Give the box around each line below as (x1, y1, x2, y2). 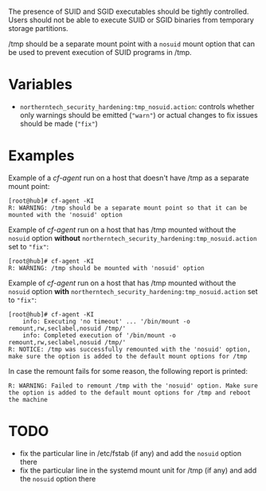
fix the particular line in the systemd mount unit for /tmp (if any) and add (19, 465, 257, 475)
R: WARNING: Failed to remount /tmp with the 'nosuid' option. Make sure (8, 382, 259, 390)
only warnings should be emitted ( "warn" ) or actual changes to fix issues (19, 110, 258, 120)
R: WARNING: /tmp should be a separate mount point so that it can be (8, 203, 248, 212)
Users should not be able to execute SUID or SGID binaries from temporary (8, 15, 255, 25)
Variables (8, 76, 73, 94)
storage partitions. (8, 24, 69, 33)
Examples (8, 147, 75, 165)
